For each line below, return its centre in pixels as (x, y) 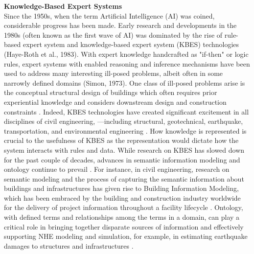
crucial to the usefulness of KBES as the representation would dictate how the (121, 140)
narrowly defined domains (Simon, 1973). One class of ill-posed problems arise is (125, 82)
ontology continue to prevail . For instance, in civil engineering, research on (117, 169)
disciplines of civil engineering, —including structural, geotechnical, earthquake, (124, 121)
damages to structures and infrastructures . (69, 245)
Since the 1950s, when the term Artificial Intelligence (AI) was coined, (109, 15)
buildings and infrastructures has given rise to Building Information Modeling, (121, 188)
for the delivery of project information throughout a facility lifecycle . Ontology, (124, 207)
